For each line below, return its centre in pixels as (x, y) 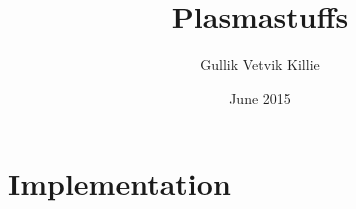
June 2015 (260, 97)
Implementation (119, 183)
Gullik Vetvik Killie (260, 64)
